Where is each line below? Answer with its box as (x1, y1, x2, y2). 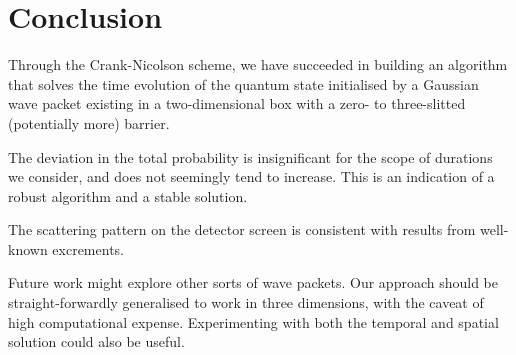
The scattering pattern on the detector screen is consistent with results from (8, 219, 476, 240)
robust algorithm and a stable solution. (8, 185, 248, 206)
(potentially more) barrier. (8, 112, 170, 133)
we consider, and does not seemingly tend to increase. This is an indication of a (8, 166, 495, 187)
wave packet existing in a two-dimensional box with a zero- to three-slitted (8, 93, 466, 114)
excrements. (52, 238, 124, 259)
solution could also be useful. (8, 331, 185, 352)
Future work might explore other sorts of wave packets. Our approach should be (8, 272, 498, 293)
